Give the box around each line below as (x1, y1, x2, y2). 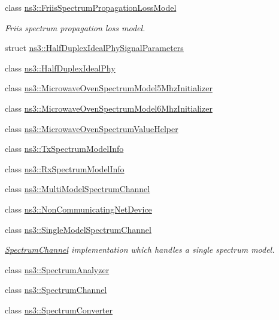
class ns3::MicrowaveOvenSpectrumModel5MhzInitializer (5, 82, 213, 94)
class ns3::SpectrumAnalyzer (5, 263, 110, 276)
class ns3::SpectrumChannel (5, 283, 107, 296)
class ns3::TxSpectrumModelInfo (5, 142, 124, 155)
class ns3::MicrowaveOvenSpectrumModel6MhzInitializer (5, 101, 213, 114)
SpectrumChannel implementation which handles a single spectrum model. (5, 243, 275, 256)
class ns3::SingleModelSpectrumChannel (5, 223, 151, 235)
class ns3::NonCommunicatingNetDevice (5, 202, 152, 215)
